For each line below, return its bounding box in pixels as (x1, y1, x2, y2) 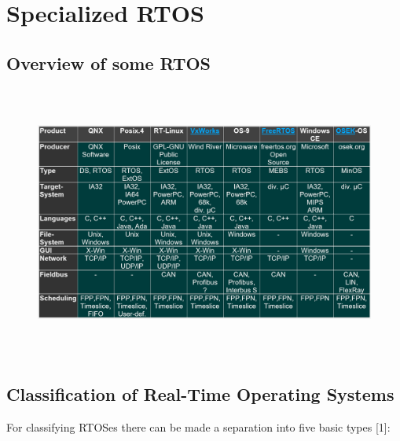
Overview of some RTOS (6, 50, 211, 75)
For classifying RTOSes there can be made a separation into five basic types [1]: (6, 418, 391, 435)
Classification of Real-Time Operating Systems (6, 381, 394, 406)
